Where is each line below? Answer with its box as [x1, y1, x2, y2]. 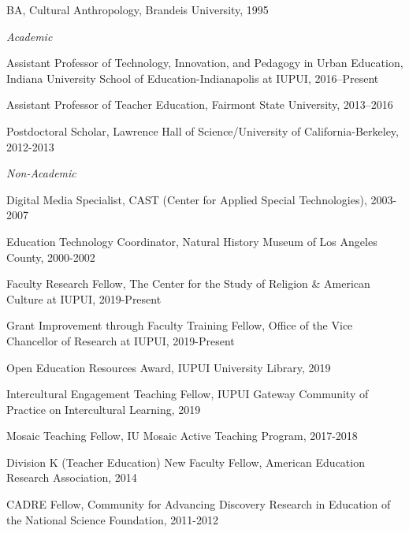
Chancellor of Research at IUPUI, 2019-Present [6, 332, 235, 348]
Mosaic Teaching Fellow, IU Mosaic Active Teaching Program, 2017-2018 [6, 427, 358, 444]
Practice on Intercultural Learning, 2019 [6, 401, 201, 417]
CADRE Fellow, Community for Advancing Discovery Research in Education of [6, 496, 391, 512]
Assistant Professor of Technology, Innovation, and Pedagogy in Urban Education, [6, 54, 403, 71]
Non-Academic [6, 165, 76, 181]
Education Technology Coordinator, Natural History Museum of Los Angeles [6, 233, 377, 249]
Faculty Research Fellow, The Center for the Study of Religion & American [6, 275, 370, 292]
